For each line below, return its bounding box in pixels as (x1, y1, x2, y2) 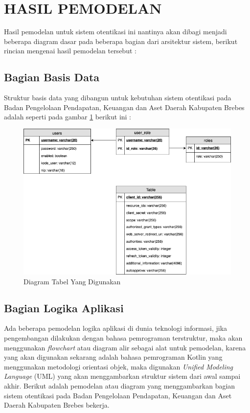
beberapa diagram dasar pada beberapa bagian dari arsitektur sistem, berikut (4, 36, 238, 46)
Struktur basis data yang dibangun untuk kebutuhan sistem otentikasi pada (4, 92, 231, 103)
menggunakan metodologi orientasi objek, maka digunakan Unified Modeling (4, 361, 233, 371)
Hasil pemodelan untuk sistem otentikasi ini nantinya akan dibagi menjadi (4, 26, 227, 37)
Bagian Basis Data (4, 69, 100, 85)
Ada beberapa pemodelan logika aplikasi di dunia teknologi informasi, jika (4, 323, 227, 333)
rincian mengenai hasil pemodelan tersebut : (4, 46, 136, 56)
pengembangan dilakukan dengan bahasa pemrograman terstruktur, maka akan (4, 332, 243, 343)
